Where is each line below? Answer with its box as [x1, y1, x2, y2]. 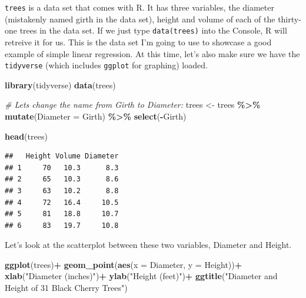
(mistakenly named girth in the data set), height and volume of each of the [5, 12, 275, 25]
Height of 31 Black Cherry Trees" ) [5, 282, 128, 294]
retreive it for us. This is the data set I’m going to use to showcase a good [5, 35, 272, 48]
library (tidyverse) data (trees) [5, 78, 116, 91]
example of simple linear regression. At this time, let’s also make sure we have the [5, 47, 300, 59]
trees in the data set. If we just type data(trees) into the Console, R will [19, 24, 287, 37]
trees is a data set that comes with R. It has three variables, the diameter [5, 1, 274, 13]
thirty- [278, 12, 301, 25]
